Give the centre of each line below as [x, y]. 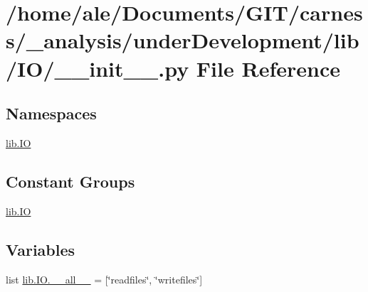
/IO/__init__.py [98, 68]
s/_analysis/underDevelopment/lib [183, 40]
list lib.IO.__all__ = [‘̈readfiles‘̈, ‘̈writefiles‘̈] [104, 279]
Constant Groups [70, 181]
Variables [41, 249]
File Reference [268, 68]
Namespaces [51, 113]
